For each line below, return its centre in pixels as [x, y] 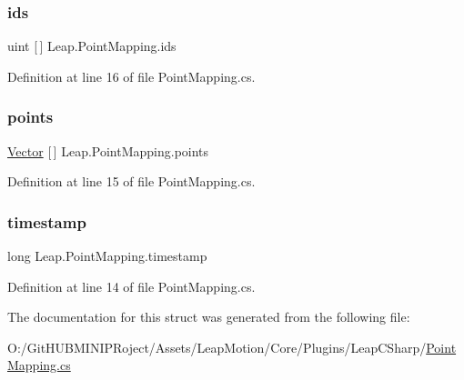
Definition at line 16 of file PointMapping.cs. [131, 76]
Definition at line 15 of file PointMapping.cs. [131, 181]
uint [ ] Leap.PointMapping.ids [92, 46]
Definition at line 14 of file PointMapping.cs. [131, 286]
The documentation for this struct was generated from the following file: [209, 317]
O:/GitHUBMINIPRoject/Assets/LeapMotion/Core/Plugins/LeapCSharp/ [217, 347]
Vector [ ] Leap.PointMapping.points [108, 150]
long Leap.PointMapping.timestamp [107, 256]
